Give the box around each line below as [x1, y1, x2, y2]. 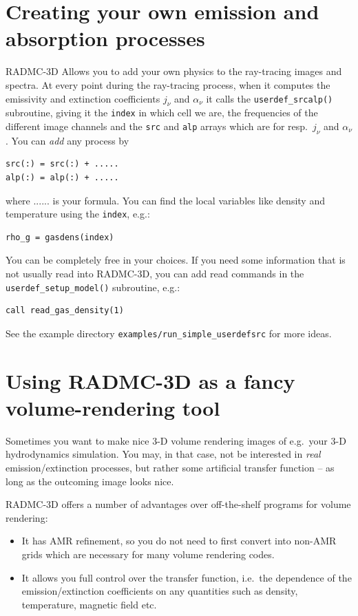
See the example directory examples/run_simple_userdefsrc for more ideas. [6, 326, 332, 340]
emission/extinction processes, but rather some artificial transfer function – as [6, 460, 335, 474]
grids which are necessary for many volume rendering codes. [21, 546, 275, 561]
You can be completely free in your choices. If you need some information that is [6, 253, 346, 267]
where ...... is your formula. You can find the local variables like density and [6, 193, 325, 207]
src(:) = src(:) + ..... [6, 159, 119, 169]
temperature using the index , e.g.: [6, 206, 150, 221]
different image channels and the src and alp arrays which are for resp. [6, 118, 308, 133]
